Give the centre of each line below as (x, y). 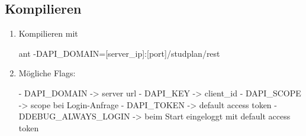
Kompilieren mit (48, 33)
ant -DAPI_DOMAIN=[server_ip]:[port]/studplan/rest (119, 53)
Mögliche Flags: (47, 73)
